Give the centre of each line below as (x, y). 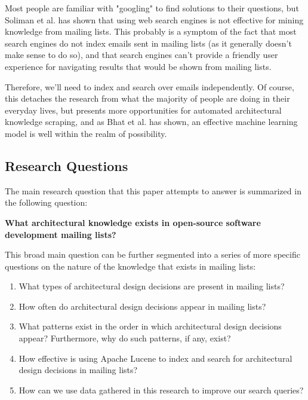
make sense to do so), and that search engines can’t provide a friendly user (141, 55)
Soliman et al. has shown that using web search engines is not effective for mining (154, 19)
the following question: (46, 202)
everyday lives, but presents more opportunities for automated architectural (143, 110)
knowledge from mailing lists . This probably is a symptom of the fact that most (151, 31)
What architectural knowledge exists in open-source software (133, 222)
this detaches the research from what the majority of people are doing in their (147, 98)
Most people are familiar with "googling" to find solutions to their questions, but (152, 8)
